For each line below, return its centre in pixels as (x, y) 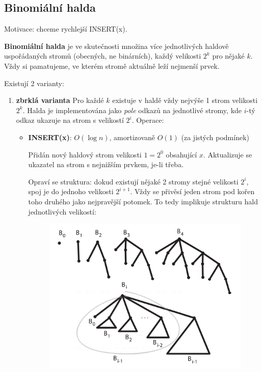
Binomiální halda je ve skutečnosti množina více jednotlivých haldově (116, 46)
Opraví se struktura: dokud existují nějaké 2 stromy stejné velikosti (133, 181)
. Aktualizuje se (228, 154)
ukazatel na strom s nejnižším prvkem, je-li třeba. (106, 164)
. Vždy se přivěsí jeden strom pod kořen (192, 191)
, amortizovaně (132, 137)
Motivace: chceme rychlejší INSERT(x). (66, 29)
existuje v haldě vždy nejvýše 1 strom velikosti (185, 100)
